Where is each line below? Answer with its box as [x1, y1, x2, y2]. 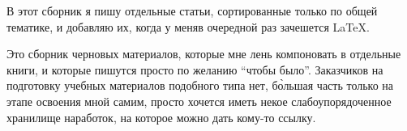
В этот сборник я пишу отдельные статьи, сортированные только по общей [6, 2, 378, 19]
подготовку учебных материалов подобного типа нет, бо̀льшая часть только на [6, 77, 394, 94]
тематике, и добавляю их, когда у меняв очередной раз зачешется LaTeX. [6, 18, 370, 35]
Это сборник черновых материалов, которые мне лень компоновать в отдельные [6, 45, 401, 62]
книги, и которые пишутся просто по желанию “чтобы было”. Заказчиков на [6, 61, 383, 78]
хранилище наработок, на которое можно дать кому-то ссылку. [6, 108, 316, 125]
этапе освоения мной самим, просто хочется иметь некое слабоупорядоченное [6, 92, 392, 109]
